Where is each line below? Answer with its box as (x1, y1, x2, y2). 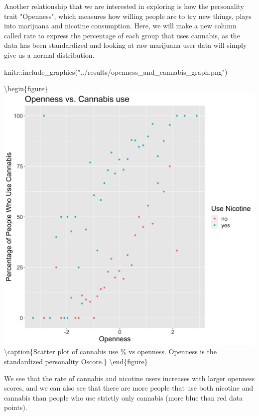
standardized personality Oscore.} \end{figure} (4, 356, 148, 366)
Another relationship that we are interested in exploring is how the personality (4, 1, 245, 11)
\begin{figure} (4, 83, 48, 94)
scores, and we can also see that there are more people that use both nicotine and (4, 383, 254, 393)
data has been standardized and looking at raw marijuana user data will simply (4, 40, 247, 50)
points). (4, 402, 27, 413)
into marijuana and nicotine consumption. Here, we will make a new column (4, 20, 237, 31)
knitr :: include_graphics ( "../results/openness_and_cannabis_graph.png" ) (4, 66, 228, 77)
